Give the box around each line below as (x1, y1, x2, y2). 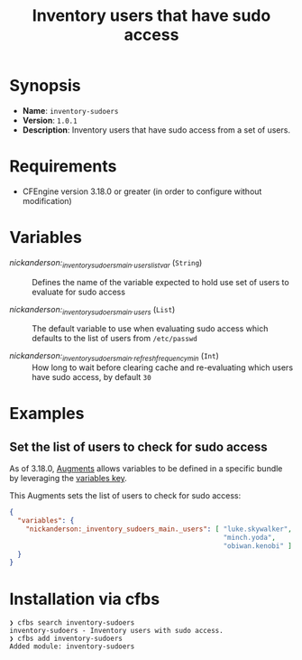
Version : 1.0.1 (22, 115, 78, 125)
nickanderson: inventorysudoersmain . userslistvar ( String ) (9, 256, 203, 270)
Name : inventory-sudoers (22, 105, 119, 116)
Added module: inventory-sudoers (9, 642, 135, 651)
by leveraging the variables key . (9, 473, 128, 484)
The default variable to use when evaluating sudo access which (32, 323, 269, 334)
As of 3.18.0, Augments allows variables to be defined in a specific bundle (9, 463, 283, 474)
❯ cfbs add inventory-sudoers (9, 634, 124, 644)
